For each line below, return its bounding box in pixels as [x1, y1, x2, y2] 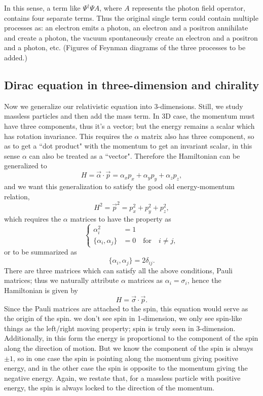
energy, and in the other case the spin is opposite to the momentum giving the [4, 363, 248, 373]
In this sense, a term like [4, 3, 81, 13]
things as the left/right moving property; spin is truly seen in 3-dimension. [4, 322, 236, 333]
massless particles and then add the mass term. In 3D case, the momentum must [4, 111, 255, 121]
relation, [4, 191, 30, 201]
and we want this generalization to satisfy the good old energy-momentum [4, 181, 235, 191]
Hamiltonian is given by [4, 284, 78, 295]
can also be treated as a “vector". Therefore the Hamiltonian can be [29, 150, 240, 161]
